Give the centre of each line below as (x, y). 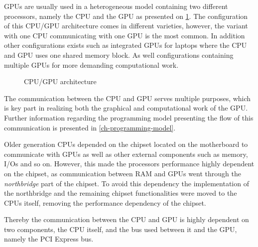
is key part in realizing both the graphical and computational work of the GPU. (126, 108)
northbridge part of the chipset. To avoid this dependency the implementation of (127, 183)
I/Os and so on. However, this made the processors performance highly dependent (129, 164)
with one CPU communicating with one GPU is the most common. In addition (125, 35)
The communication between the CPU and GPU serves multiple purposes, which (128, 98)
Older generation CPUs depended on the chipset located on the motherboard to (126, 144)
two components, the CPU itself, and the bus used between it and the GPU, (121, 229)
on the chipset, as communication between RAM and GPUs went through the (123, 173)
